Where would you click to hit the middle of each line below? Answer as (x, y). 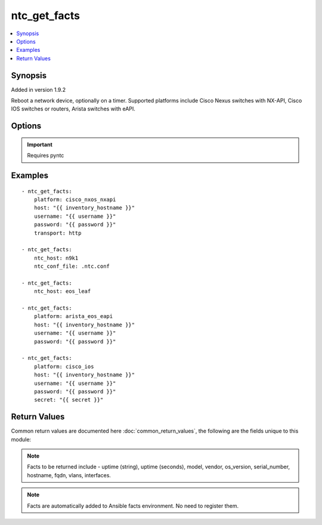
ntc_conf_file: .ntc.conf (72, 266)
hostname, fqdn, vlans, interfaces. (69, 475)
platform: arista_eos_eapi (73, 316)
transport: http (58, 233)
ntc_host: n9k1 (56, 258)
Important (40, 144)
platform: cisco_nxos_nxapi (75, 200)
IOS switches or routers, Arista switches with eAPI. (73, 109)
